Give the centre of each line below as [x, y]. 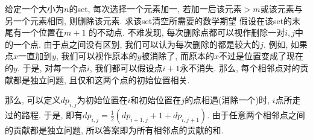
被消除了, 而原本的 [178, 56]
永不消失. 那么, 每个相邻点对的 [240, 67]
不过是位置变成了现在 [261, 56]
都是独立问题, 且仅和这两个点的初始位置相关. [101, 79]
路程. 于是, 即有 [52, 114]
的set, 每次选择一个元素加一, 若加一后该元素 [155, 8]
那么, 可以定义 [33, 100]
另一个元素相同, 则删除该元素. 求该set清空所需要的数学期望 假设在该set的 [149, 20]
